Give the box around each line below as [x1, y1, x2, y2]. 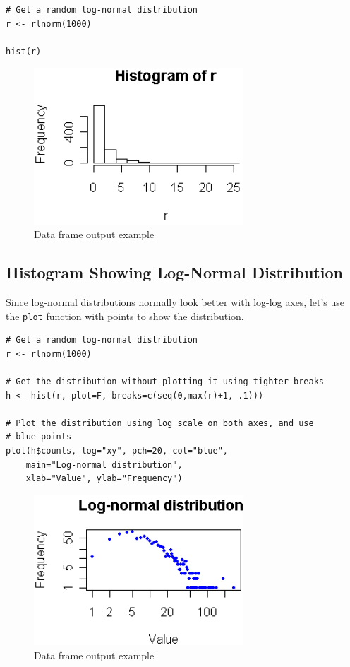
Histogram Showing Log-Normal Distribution [6, 261, 343, 283]
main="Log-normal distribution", [25, 459, 183, 470]
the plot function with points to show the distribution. [6, 308, 244, 323]
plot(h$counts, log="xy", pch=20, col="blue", [6, 445, 228, 456]
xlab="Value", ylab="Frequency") [25, 473, 183, 484]
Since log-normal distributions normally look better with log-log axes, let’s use [6, 294, 345, 309]
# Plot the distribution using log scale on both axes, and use [6, 418, 314, 428]
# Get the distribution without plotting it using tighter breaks [6, 377, 325, 387]
